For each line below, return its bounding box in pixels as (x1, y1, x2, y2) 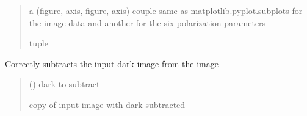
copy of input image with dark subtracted (29, 98, 186, 111)
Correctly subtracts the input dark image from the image (5, 57, 219, 70)
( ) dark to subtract (29, 78, 100, 90)
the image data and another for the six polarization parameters (29, 16, 266, 29)
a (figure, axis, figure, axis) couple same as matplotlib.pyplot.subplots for (29, 4, 303, 16)
